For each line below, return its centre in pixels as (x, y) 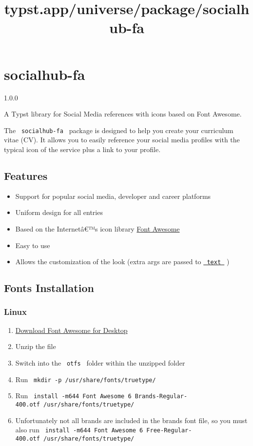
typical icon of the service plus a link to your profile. (82, 149)
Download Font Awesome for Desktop (71, 330)
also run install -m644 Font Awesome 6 (79, 430)
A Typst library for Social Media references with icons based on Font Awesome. (123, 114)
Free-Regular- (169, 431)
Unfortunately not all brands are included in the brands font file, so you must (131, 420)
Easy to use (33, 245)
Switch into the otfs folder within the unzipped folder (100, 362)
